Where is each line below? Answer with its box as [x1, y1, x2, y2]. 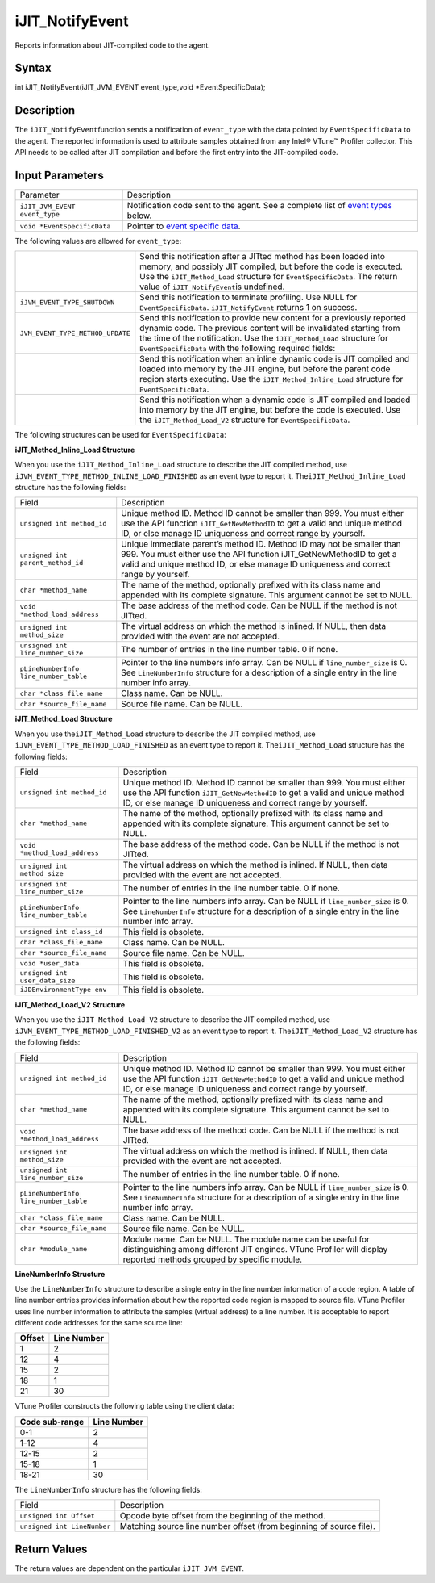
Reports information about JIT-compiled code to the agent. [14, 40, 211, 50]
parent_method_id [19, 559, 84, 567]
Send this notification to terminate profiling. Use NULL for [139, 291, 358, 303]
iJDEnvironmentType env [19, 986, 107, 995]
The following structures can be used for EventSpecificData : [14, 430, 226, 440]
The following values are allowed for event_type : [14, 237, 182, 246]
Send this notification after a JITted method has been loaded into [139, 251, 386, 262]
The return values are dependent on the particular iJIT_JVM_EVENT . [14, 1563, 245, 1573]
